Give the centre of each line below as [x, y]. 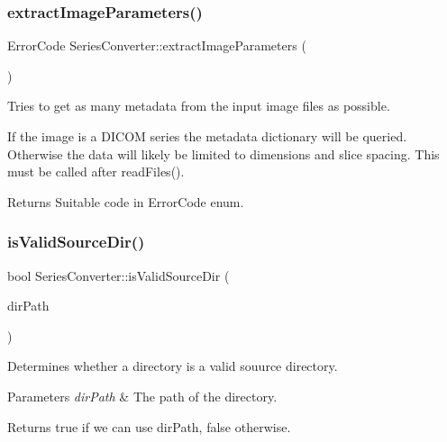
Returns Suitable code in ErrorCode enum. [126, 201]
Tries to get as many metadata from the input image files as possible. [199, 106]
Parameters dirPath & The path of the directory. [142, 396]
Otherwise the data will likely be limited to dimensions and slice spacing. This [223, 153]
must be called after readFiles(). [96, 171]
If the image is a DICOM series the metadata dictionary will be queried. [207, 136]
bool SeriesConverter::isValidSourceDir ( [119, 275]
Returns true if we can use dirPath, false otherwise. [149, 426]
